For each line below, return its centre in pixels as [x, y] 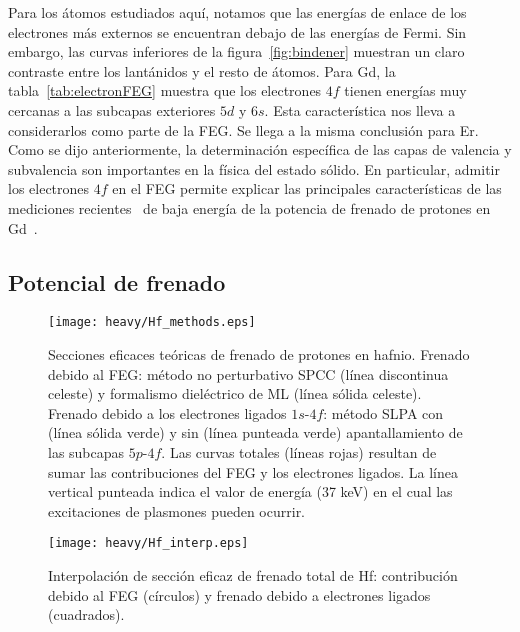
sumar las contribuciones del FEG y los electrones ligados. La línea [253, 471]
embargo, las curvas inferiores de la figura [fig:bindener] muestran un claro [236, 51]
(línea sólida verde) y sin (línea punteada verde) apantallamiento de [255, 432]
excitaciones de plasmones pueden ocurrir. [177, 510]
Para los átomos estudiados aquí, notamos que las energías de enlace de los [237, 12]
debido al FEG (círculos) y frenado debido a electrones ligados [239, 594]
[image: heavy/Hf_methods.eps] [152, 322]
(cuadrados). [86, 614]
